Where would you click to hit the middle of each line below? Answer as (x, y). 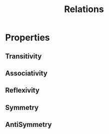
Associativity (26, 73)
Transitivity (23, 56)
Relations (84, 9)
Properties (27, 38)
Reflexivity (22, 90)
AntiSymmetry (28, 125)
